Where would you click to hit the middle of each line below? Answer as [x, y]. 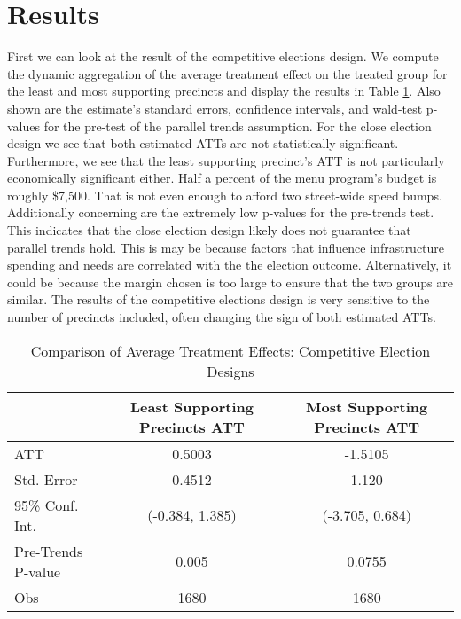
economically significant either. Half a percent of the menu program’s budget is [222, 178]
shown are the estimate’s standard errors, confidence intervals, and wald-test [215, 108]
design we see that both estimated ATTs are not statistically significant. [203, 143]
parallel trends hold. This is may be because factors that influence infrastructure [226, 247]
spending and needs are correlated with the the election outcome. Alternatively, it [230, 265]
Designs [230, 371]
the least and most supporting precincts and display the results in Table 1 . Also [224, 91]
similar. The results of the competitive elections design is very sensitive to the [219, 299]
